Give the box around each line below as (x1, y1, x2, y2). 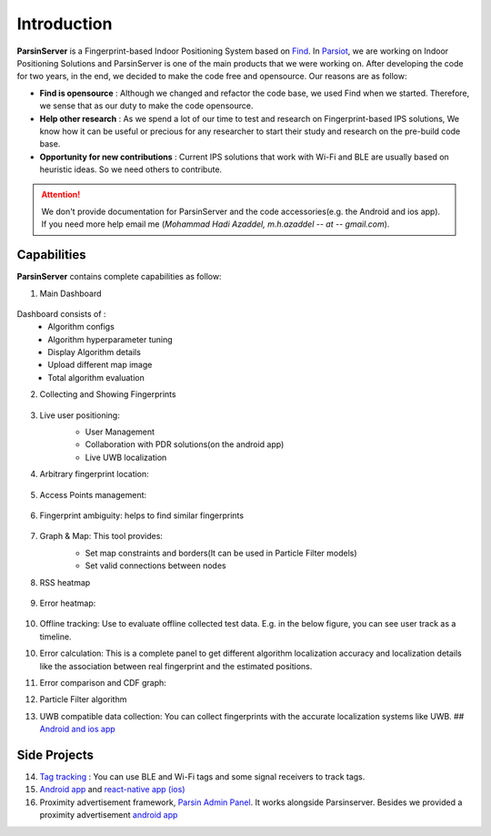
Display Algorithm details (47, 347, 141, 358)
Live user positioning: (39, 410, 120, 421)
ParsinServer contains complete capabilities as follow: (16, 271, 222, 282)
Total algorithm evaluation (47, 372, 145, 382)
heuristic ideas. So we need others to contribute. (39, 164, 223, 175)
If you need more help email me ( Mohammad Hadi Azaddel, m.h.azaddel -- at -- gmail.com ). (41, 219, 390, 229)
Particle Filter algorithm (39, 694, 127, 705)
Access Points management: (39, 489, 147, 500)
